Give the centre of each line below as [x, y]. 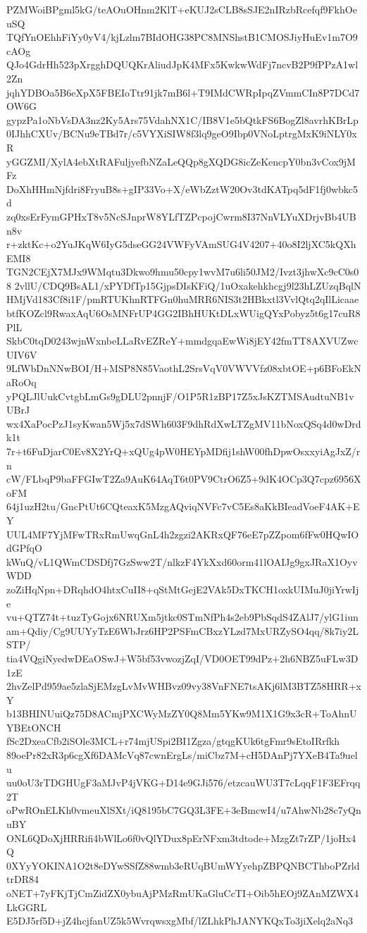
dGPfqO [24, 548]
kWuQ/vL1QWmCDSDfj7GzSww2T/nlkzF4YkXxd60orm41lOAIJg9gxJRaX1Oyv [182, 561]
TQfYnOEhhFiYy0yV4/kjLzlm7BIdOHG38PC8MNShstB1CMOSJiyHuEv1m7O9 [182, 37]
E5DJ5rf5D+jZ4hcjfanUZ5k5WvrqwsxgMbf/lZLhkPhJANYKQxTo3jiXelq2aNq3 [180, 921]
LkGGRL [27, 907]
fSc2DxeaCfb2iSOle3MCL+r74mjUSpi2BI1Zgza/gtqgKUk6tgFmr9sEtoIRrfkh [173, 741]
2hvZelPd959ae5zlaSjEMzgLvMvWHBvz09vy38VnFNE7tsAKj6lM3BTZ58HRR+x [184, 686]
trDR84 [23, 879]
